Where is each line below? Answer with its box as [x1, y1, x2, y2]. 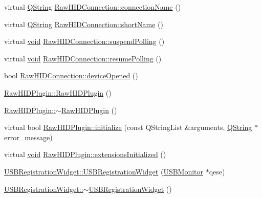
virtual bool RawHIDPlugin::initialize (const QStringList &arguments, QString [4, 122, 252, 133]
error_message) [4, 131, 53, 142]
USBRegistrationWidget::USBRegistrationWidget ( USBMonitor [4, 166, 204, 177]
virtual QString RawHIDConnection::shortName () [4, 18, 163, 29]
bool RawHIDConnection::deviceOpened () [4, 70, 138, 81]
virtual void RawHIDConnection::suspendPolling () [4, 36, 165, 47]
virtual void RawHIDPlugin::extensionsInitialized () [4, 149, 166, 160]
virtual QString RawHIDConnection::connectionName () [4, 2, 181, 12]
